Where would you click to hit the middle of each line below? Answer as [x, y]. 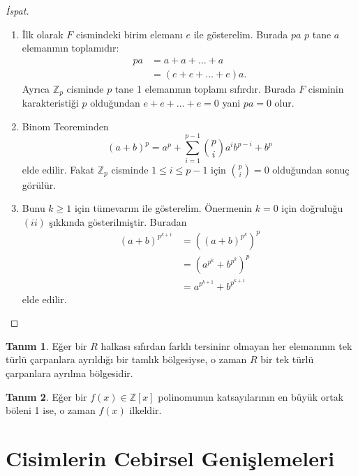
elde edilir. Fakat [58, 169]
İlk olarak [43, 34]
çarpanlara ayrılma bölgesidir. [69, 373]
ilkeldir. [146, 410]
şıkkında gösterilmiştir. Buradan [118, 221]
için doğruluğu [312, 208]
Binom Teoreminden [65, 126]
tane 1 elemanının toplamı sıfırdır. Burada [205, 88]
